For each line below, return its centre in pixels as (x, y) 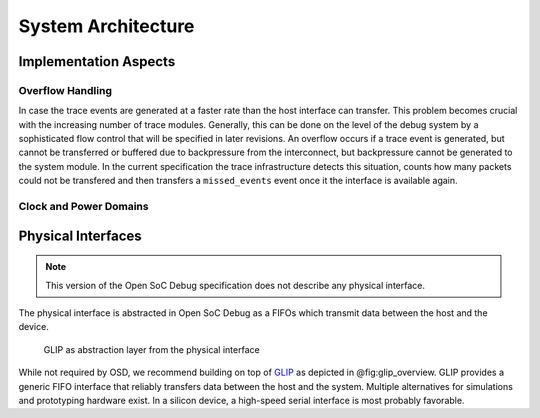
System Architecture (106, 26)
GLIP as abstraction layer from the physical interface (151, 349)
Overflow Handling (65, 90)
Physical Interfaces (80, 235)
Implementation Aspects (97, 61)
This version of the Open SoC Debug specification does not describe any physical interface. (235, 285)
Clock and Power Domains (83, 207)
